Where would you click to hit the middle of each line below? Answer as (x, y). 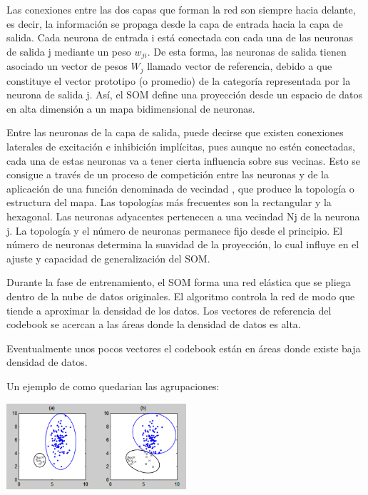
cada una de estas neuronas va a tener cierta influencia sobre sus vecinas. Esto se (184, 160)
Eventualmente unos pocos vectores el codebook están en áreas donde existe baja (184, 348)
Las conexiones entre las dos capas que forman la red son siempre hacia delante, (181, 9)
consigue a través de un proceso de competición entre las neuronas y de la (168, 174)
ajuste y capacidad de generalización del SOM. (108, 258)
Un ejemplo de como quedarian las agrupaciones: (113, 386)
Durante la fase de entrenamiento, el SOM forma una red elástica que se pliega (179, 282)
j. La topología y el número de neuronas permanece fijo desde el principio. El (175, 230)
